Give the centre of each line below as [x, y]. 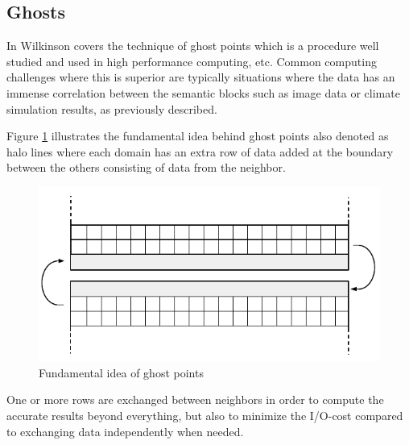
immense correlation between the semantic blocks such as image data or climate [203, 92]
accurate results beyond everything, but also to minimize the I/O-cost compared [205, 416]
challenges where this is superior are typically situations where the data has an [201, 77]
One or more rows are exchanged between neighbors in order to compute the [195, 399]
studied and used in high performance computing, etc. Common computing [192, 61]
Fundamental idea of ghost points [121, 372]
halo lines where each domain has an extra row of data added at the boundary [200, 151]
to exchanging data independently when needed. [125, 431]
